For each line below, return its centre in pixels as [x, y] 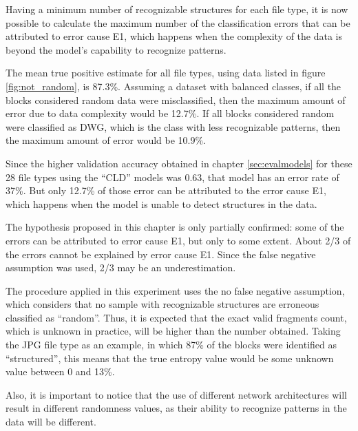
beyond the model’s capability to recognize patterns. [116, 49]
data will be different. [51, 422]
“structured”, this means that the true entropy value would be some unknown [170, 358]
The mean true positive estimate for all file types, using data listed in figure [166, 73]
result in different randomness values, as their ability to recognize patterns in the [176, 408]
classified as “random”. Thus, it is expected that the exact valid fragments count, [176, 317]
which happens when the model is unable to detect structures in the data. [161, 203]
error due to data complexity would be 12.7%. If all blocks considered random [170, 113]
